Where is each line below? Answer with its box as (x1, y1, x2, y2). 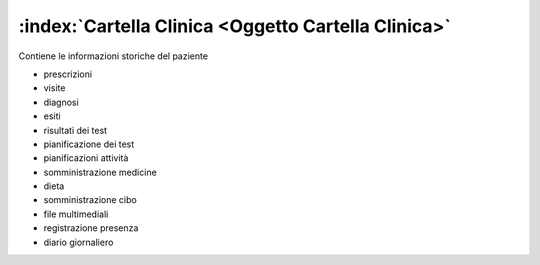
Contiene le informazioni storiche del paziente (18, 50, 209, 62)
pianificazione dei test (43, 138, 135, 150)
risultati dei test (43, 124, 108, 136)
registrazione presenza (43, 222, 139, 234)
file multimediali (43, 208, 109, 220)
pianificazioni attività (43, 152, 129, 164)
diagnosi (43, 96, 79, 108)
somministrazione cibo (43, 194, 137, 206)
